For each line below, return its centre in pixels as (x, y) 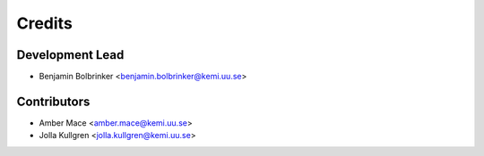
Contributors (53, 101)
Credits (45, 23)
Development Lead (70, 55)
